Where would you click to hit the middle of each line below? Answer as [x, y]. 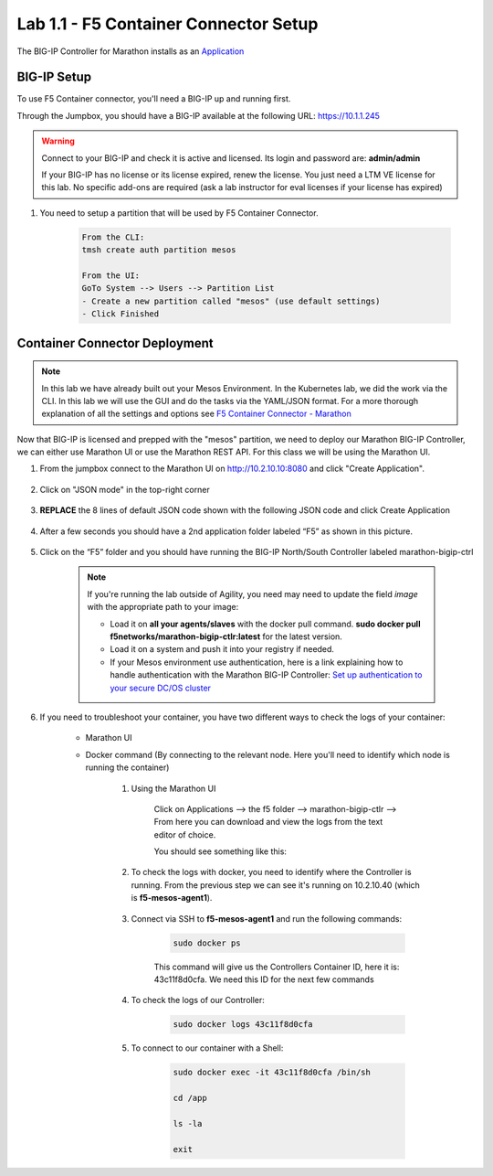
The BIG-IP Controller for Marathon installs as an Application [131, 51]
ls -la [188, 1123]
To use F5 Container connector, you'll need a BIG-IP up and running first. [154, 99]
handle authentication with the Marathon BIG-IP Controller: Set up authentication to [266, 675]
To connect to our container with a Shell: [207, 1048]
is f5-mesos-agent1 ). [172, 898]
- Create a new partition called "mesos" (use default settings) [231, 301]
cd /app [190, 1098]
